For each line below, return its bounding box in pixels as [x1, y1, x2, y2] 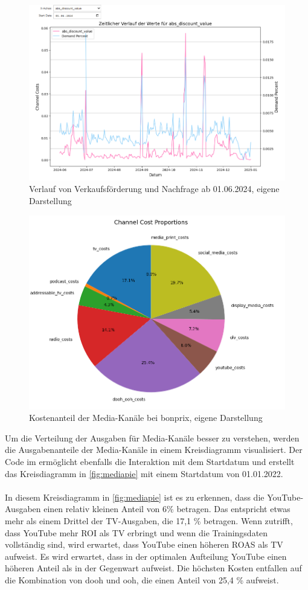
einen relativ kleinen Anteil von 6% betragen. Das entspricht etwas [43, 502, 290, 515]
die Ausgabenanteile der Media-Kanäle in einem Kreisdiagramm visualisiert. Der [5, 443, 303, 456]
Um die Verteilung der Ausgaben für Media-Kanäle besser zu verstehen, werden [5, 431, 300, 444]
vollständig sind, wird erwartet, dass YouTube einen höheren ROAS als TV [5, 538, 283, 551]
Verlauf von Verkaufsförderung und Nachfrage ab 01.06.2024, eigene [29, 182, 280, 195]
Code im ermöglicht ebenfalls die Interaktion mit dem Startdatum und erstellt [5, 455, 295, 467]
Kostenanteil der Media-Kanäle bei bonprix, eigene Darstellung [29, 411, 263, 424]
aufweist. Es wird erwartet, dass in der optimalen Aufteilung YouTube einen [5, 550, 287, 562]
